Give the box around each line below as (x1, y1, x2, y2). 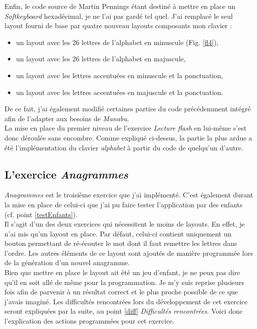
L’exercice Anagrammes (4, 166, 128, 182)
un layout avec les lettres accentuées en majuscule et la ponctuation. (16, 87, 223, 97)
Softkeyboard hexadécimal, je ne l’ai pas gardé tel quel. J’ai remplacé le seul (4, 10, 233, 21)
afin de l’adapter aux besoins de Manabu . (4, 113, 129, 123)
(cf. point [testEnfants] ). (4, 209, 78, 219)
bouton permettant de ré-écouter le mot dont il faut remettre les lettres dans (4, 238, 237, 248)
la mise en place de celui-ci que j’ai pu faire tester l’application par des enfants (4, 199, 243, 209)
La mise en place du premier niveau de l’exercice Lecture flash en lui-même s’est (4, 123, 247, 133)
